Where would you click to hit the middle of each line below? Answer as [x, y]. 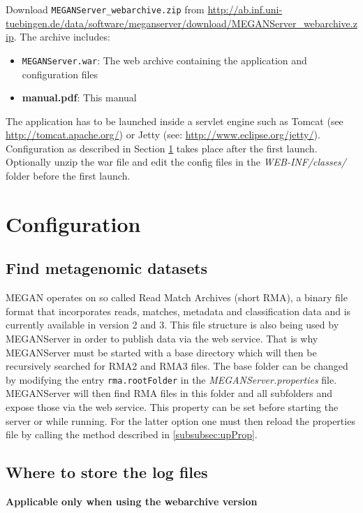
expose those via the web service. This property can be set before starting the [172, 407]
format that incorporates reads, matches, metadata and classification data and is [178, 311]
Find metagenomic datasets [107, 268]
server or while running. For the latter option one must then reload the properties [180, 420]
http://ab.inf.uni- [245, 9]
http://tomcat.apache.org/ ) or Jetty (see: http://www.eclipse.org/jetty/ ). [163, 135]
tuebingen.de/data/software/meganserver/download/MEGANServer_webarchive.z [181, 23]
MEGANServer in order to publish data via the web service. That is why [162, 339]
